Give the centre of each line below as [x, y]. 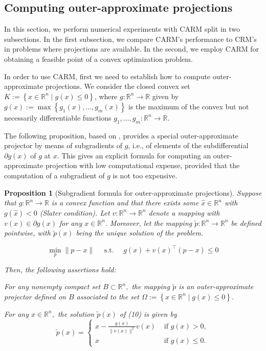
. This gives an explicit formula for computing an [134, 155]
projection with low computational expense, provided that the [142, 165]
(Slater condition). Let [75, 212]
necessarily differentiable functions [58, 117]
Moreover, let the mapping [151, 223]
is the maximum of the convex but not [189, 106]
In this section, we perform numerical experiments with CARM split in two [122, 29]
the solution [76, 313]
